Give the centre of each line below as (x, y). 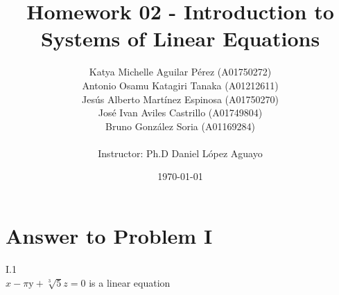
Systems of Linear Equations (180, 38)
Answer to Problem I (109, 236)
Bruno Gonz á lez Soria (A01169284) (180, 126)
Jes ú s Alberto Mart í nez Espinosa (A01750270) (180, 99)
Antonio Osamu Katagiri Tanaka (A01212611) (180, 85)
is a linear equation (130, 282)
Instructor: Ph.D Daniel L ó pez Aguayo (180, 153)
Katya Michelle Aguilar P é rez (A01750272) (180, 72)
